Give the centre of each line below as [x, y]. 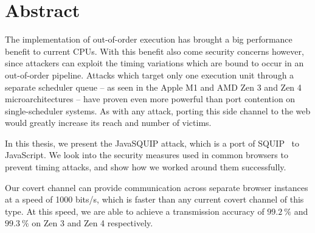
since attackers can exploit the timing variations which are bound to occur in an [154, 63]
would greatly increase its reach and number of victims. [108, 123]
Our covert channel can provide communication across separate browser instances [157, 187]
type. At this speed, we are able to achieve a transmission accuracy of [135, 211]
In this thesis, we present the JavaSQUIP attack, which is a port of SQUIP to [152, 143]
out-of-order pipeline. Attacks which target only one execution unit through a [150, 75]
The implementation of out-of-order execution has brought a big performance [149, 39]
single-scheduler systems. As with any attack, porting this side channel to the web [158, 110]
